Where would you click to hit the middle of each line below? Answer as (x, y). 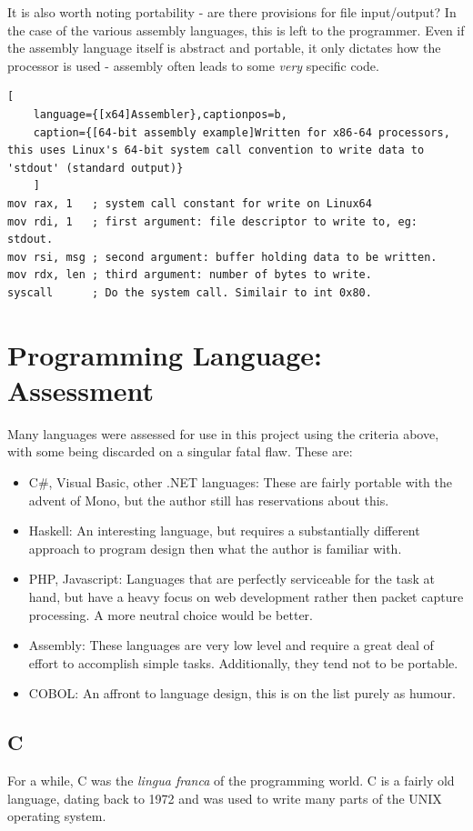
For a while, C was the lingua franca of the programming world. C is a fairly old (231, 781)
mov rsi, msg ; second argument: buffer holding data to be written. (222, 257)
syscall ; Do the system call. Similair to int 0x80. (190, 292)
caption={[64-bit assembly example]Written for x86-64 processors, (242, 132)
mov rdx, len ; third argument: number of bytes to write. (190, 275)
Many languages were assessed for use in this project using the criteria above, (223, 433)
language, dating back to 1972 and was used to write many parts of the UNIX (225, 798)
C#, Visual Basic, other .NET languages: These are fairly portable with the (240, 482)
